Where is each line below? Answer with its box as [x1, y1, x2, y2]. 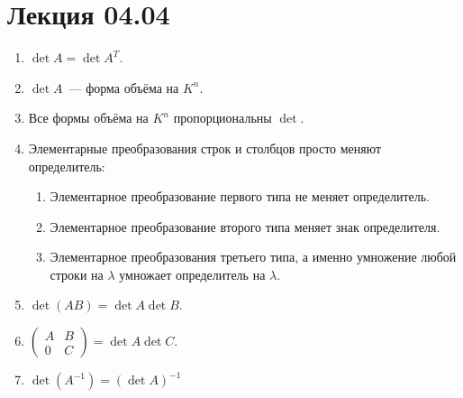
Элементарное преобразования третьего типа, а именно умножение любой [50, 247, 457, 266]
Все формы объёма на [28, 108, 149, 127]
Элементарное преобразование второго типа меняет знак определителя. [50, 217, 440, 236]
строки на [50, 264, 104, 283]
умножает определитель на [119, 264, 266, 283]
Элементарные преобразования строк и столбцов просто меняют [28, 138, 382, 157]
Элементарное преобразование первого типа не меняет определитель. [50, 187, 431, 206]
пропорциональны [173, 108, 272, 127]
